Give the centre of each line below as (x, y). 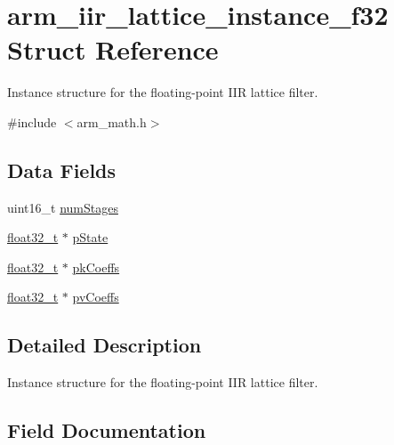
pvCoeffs (96, 297)
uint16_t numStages (63, 207)
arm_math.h (112, 121)
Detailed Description (105, 345)
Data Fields (62, 170)
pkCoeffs (96, 267)
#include (32, 121)
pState (90, 237)
